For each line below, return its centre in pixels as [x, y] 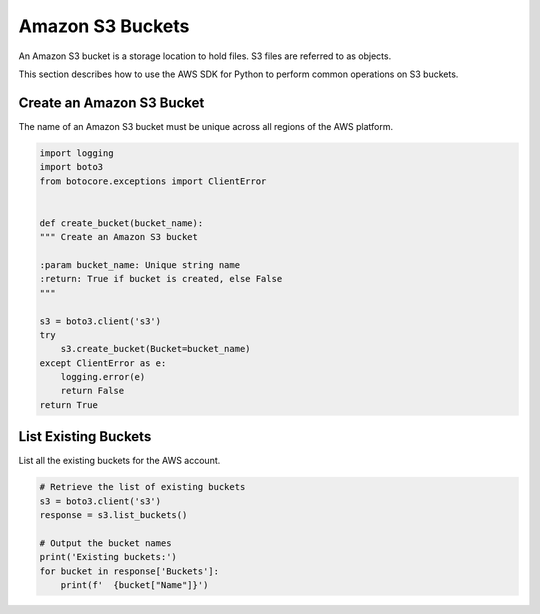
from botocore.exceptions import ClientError [153, 181]
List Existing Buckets [85, 436]
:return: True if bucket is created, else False [161, 279]
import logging [76, 153]
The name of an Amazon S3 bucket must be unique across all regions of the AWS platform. [206, 126]
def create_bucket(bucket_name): [121, 223]
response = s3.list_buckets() [113, 515]
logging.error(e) [103, 377]
